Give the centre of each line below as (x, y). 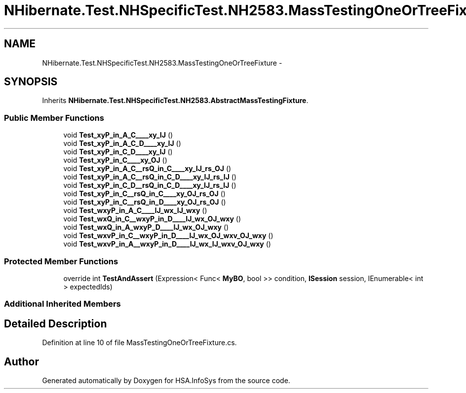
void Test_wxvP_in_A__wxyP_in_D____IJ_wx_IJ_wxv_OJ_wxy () (167, 244)
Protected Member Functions (61, 261)
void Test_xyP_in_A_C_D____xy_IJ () (122, 143)
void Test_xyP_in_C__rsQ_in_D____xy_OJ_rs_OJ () (145, 202)
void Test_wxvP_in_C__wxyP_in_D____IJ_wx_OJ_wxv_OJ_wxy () (168, 236)
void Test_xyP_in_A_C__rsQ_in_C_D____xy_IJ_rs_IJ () (150, 177)
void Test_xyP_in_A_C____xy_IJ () (118, 135)
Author (21, 361)
